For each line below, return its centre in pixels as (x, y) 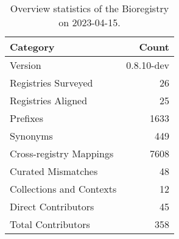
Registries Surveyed (51, 83)
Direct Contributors (52, 206)
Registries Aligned (49, 100)
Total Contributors (50, 224)
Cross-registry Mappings (62, 153)
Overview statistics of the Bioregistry (89, 8)
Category (32, 47)
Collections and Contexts (63, 189)
